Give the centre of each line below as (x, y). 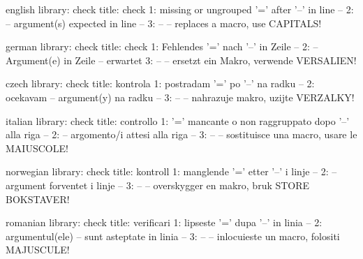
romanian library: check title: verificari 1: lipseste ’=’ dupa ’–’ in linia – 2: (164, 222)
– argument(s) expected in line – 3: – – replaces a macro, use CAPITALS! (164, 23)
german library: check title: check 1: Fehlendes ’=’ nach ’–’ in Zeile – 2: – (162, 46)
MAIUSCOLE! (37, 148)
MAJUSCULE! (38, 250)
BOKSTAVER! (38, 199)
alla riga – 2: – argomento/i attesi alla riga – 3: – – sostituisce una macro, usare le (181, 134)
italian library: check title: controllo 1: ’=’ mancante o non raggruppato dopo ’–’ (178, 120)
